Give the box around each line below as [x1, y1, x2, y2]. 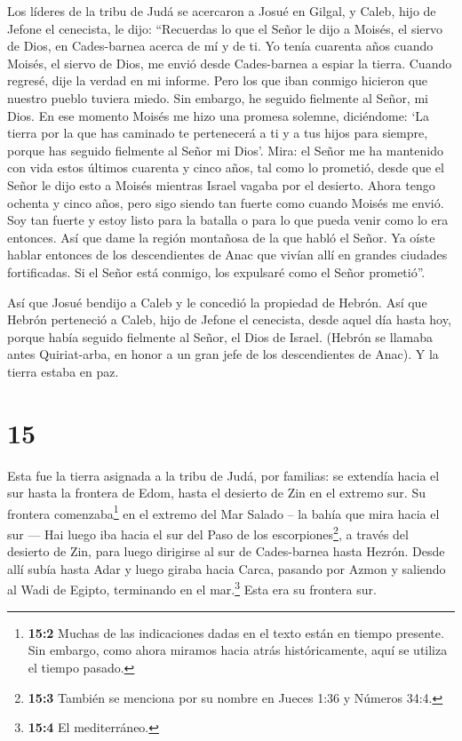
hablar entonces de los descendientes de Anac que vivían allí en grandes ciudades [7, 245, 448, 264]
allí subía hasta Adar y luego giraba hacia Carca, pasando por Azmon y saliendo [7, 559, 446, 578]
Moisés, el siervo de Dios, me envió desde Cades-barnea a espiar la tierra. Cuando [7, 53, 452, 72]
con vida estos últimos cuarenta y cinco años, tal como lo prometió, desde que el [7, 158, 444, 177]
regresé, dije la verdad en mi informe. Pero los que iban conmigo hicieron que [7, 71, 428, 90]
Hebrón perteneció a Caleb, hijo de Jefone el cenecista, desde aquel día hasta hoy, [7, 310, 451, 329]
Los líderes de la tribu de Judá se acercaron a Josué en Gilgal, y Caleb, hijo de [7, 2, 436, 20]
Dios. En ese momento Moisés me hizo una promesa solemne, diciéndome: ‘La [7, 106, 430, 124]
